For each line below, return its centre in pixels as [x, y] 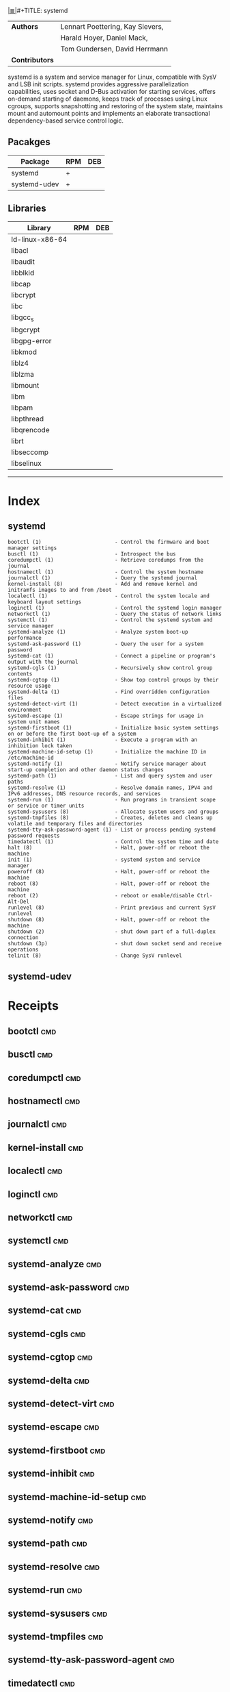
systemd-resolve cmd [54, 1566]
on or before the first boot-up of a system [72, 734]
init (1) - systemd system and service [104, 860]
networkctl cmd [40, 1217]
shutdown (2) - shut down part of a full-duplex [112, 932]
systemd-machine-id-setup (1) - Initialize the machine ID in [107, 751]
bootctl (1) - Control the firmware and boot [109, 542]
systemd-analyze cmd [55, 1264]
